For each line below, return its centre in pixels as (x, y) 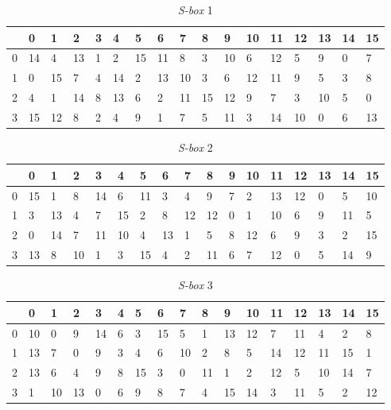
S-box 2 (195, 147)
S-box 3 (195, 285)
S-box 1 (195, 10)
